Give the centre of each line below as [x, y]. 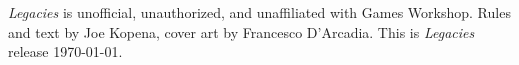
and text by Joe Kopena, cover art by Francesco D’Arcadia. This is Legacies [241, 31]
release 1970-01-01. [65, 51]
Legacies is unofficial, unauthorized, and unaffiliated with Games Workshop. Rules [259, 12]
